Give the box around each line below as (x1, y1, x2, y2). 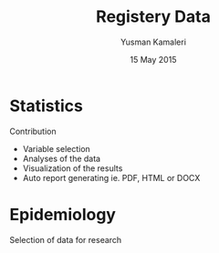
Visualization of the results (22, 162, 123, 174)
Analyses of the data (22, 153, 101, 164)
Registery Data (95, 6, 212, 27)
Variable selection (22, 143, 91, 154)
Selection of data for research (9, 234, 122, 245)
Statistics (9, 96, 84, 116)
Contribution (9, 126, 57, 137)
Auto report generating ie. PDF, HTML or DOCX (22, 172, 201, 183)
